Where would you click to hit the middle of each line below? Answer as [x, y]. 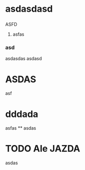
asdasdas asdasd [24, 59]
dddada [22, 114]
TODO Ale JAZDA [43, 149]
